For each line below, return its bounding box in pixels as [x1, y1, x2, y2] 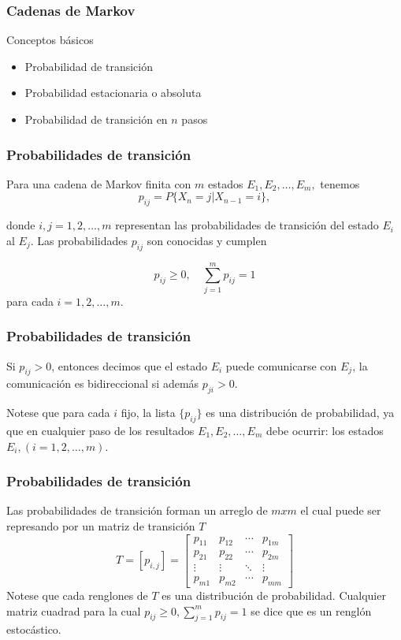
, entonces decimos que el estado [51, 357, 208, 374]
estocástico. [6, 621, 61, 638]
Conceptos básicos [6, 32, 94, 48]
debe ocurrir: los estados [265, 422, 384, 438]
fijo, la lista [121, 404, 176, 421]
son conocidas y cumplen [147, 232, 267, 248]
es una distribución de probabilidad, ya [206, 404, 395, 421]
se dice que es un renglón [251, 602, 372, 619]
